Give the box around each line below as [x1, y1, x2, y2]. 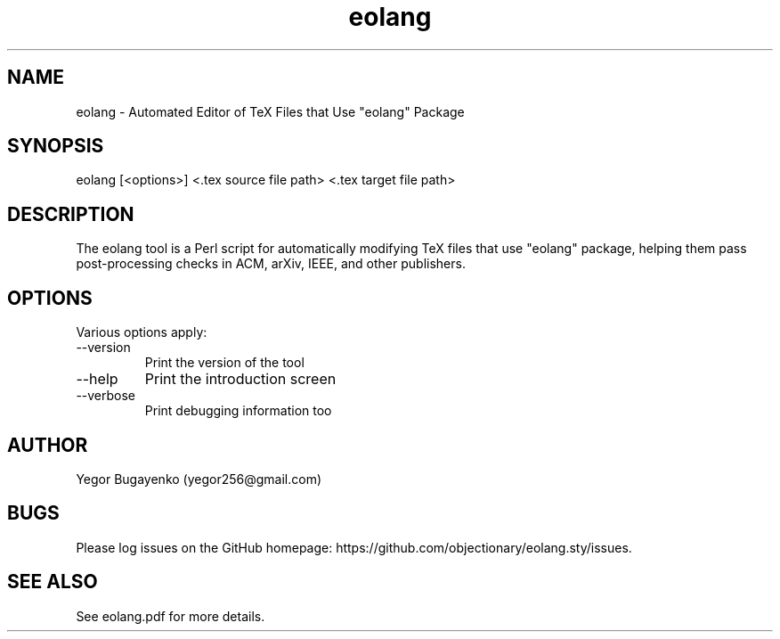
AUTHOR [7, 433, 88, 456]
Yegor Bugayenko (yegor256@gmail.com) [76, 471, 322, 487]
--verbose [76, 388, 136, 404]
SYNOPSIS [7, 135, 104, 158]
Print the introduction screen [144, 370, 337, 389]
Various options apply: [76, 324, 207, 340]
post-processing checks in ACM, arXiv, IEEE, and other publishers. [76, 256, 466, 272]
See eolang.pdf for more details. [76, 608, 265, 624]
